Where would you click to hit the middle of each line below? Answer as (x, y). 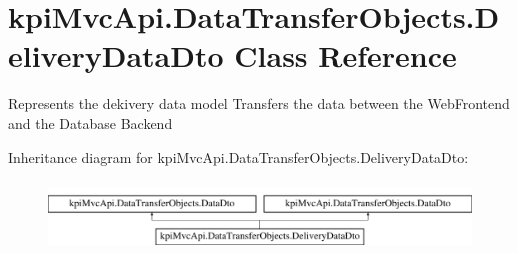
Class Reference (345, 55)
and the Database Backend (90, 122)
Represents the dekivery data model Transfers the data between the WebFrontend (259, 103)
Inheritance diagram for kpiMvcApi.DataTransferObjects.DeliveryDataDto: (238, 156)
